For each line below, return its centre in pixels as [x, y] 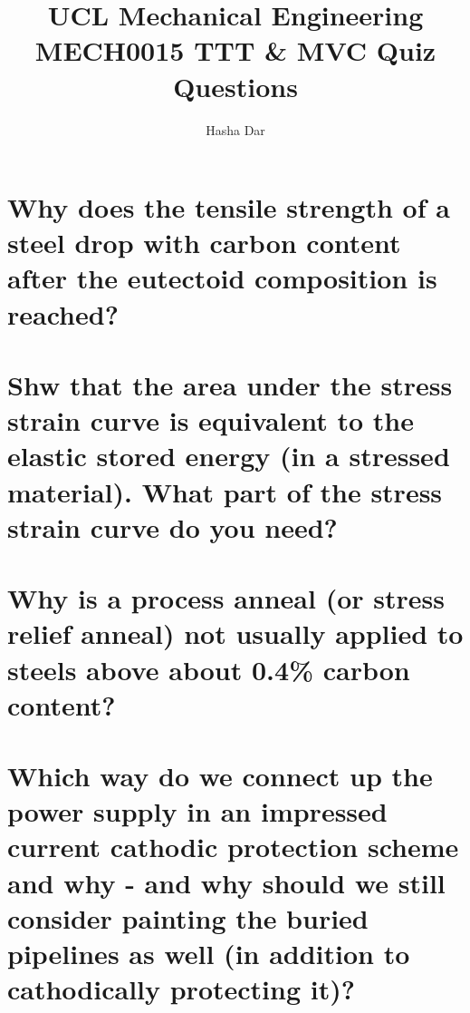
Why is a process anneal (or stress [226, 598]
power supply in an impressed [197, 811]
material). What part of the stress [225, 491]
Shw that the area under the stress [230, 385]
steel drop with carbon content [204, 243]
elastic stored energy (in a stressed [229, 456]
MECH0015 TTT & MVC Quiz [235, 50]
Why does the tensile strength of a [229, 207]
